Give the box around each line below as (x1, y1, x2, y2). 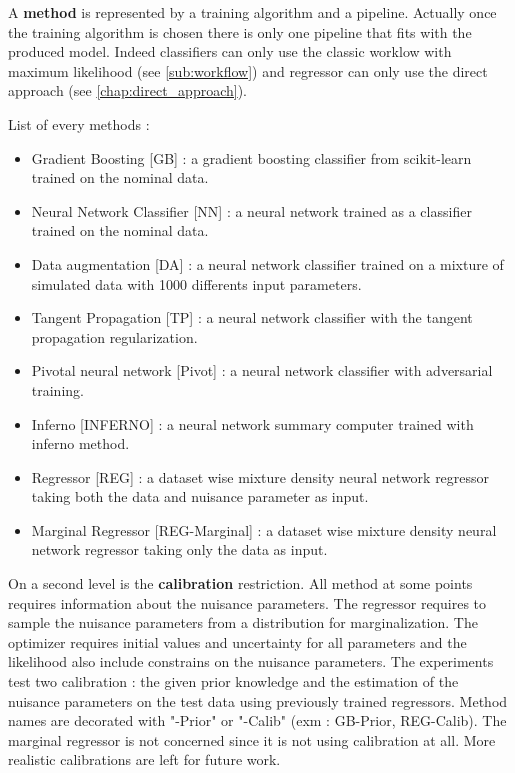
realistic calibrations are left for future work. (8, 749, 281, 770)
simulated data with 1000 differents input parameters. (31, 273, 362, 294)
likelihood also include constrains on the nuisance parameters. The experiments (8, 651, 494, 672)
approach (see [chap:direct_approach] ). (8, 80, 248, 101)
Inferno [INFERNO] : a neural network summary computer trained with (31, 413, 474, 434)
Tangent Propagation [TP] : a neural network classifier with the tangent (31, 307, 473, 328)
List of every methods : (8, 113, 150, 134)
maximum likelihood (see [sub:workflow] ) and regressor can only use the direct (8, 60, 488, 81)
